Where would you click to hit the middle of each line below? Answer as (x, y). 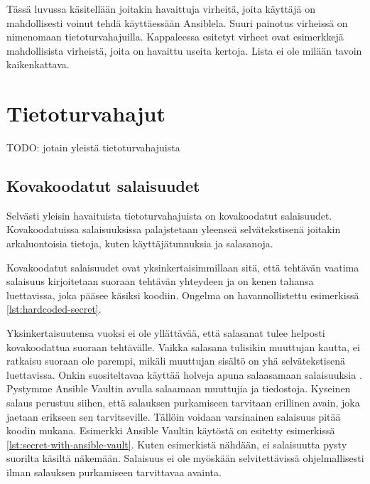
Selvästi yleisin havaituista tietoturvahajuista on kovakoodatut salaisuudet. (169, 215)
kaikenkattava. (38, 64)
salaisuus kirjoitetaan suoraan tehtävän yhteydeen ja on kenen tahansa (160, 281)
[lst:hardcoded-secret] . (54, 309)
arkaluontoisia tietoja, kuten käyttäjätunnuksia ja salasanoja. (140, 243)
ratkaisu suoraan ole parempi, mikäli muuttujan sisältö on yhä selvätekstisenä (176, 361)
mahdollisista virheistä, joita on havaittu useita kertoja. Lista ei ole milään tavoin (184, 50)
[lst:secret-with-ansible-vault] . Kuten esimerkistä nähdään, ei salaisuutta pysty (177, 444)
